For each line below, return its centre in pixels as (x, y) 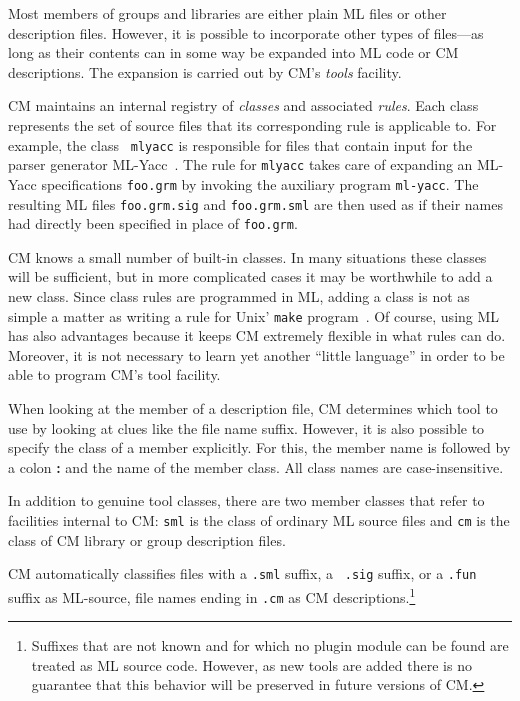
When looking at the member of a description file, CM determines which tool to (253, 408)
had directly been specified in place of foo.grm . (153, 223)
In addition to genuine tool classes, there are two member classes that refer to (246, 500)
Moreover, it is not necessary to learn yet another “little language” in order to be (256, 354)
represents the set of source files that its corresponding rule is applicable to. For (252, 124)
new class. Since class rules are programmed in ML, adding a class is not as (239, 296)
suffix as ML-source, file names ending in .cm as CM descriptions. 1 (212, 595)
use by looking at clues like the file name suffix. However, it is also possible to (246, 427)
